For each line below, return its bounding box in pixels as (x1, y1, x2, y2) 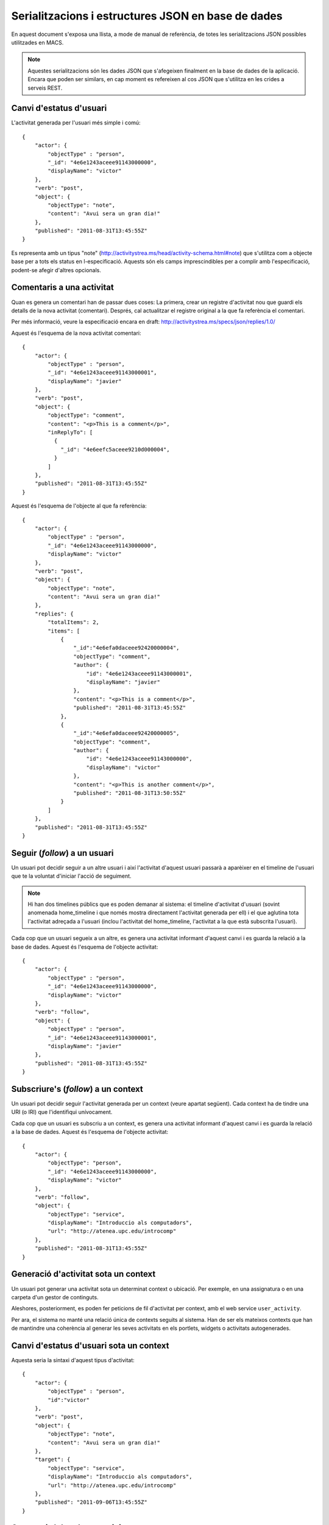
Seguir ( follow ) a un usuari (11, 848, 114, 858)
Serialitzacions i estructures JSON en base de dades (11, 9, 283, 23)
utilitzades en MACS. (11, 38, 64, 46)
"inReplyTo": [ (48, 429, 93, 436)
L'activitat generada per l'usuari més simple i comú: (11, 119, 141, 126)
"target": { (34, 1456, 71, 1463)
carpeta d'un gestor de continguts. (11, 1293, 99, 1301)
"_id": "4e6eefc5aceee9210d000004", (60, 446, 170, 453)
